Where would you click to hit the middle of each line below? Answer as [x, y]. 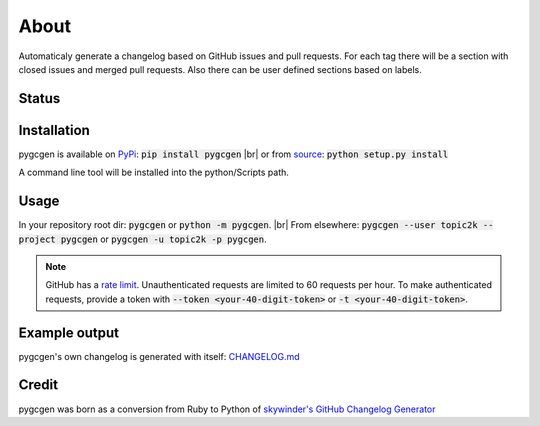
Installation [54, 130]
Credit [38, 385]
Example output [69, 332]
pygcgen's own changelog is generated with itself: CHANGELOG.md [159, 356]
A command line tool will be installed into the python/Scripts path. [154, 172]
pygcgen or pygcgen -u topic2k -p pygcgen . [163, 239]
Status [39, 98]
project [37, 239]
